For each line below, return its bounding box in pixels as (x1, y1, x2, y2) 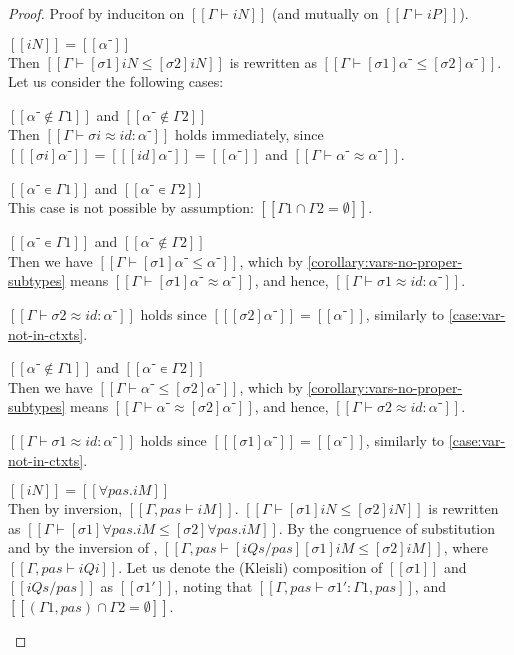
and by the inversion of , (8, 537, 158, 558)
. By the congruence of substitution (278, 517, 496, 538)
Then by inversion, (8, 498, 123, 519)
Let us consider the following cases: (8, 71, 224, 92)
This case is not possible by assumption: (8, 197, 254, 218)
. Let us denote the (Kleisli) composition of (118, 556, 383, 577)
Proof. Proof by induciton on (8, 3, 185, 23)
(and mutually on (272, 3, 379, 23)
